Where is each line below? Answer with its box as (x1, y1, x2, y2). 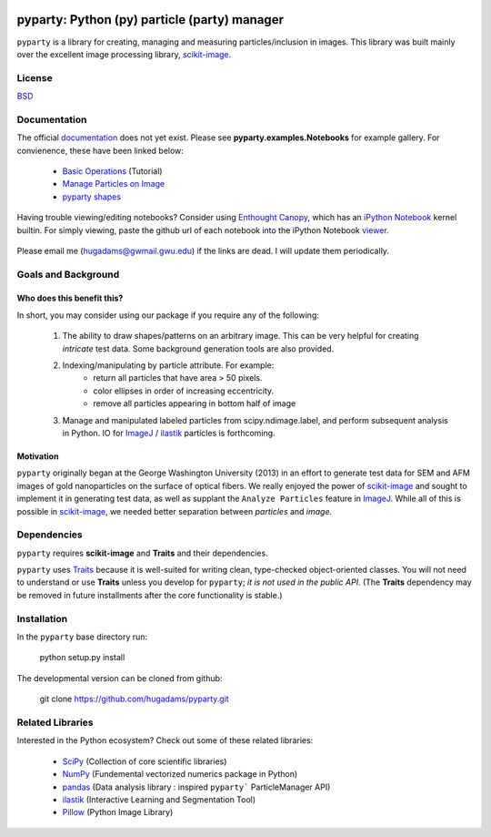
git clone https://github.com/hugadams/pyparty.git (39, 693, 229, 705)
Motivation (16, 451, 59, 462)
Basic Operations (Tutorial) (62, 165, 163, 177)
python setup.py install (39, 652, 125, 663)
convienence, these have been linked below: (16, 145, 184, 156)
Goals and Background (16, 268, 120, 281)
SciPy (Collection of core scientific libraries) (62, 756, 227, 767)
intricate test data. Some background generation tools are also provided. (62, 342, 335, 354)
